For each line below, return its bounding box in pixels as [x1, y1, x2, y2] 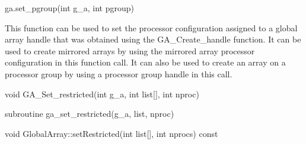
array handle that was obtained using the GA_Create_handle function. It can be [5, 33, 301, 45]
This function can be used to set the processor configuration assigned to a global [5, 21, 298, 34]
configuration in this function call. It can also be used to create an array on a [5, 56, 286, 68]
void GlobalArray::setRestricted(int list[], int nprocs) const [5, 127, 218, 139]
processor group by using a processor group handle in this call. [5, 67, 232, 80]
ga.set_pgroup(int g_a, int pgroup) [5, 2, 134, 14]
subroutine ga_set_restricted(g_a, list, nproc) [5, 107, 174, 120]
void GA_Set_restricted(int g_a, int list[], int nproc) [5, 87, 199, 100]
